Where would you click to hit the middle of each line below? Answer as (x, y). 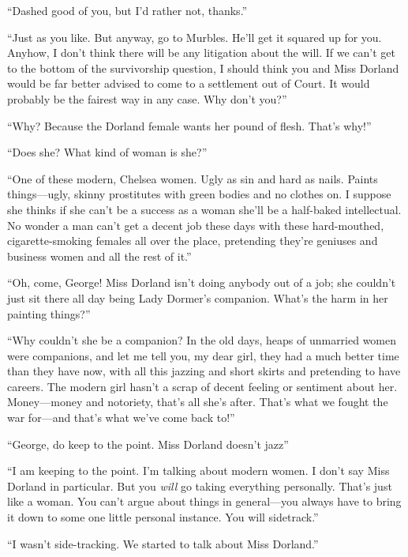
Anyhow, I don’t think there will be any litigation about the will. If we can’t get (202, 53)
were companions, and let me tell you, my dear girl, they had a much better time (203, 355)
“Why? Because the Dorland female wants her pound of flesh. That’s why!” (189, 125)
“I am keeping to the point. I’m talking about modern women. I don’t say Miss (198, 470)
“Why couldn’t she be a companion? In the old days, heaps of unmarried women (202, 340)
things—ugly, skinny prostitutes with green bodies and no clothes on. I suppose (199, 194)
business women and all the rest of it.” (99, 256)
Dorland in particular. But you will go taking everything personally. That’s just (200, 485)
